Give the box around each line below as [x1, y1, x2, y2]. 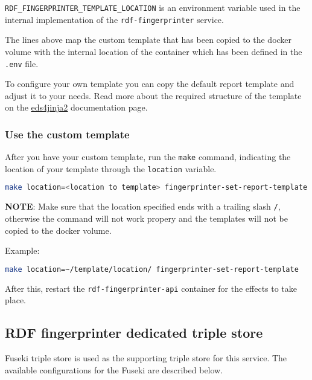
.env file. [5, 57, 39, 69]
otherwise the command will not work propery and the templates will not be [5, 212, 288, 224]
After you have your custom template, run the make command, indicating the [5, 150, 291, 163]
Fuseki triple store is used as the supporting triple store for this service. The [5, 352, 287, 364]
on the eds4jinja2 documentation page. [5, 101, 148, 114]
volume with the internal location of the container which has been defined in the [5, 45, 302, 57]
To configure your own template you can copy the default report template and [5, 77, 294, 90]
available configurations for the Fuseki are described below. [5, 363, 223, 376]
